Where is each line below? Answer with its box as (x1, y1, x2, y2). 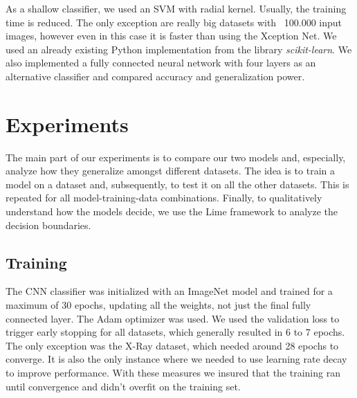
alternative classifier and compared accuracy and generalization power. (6, 69, 305, 83)
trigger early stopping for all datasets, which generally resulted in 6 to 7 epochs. (6, 325, 345, 339)
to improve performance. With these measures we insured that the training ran (6, 365, 340, 380)
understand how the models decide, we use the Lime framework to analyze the (6, 204, 338, 219)
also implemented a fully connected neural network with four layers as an (6, 55, 316, 70)
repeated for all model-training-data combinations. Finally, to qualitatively (6, 190, 322, 205)
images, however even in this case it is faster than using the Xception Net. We (6, 28, 337, 43)
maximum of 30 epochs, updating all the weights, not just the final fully (6, 298, 311, 312)
